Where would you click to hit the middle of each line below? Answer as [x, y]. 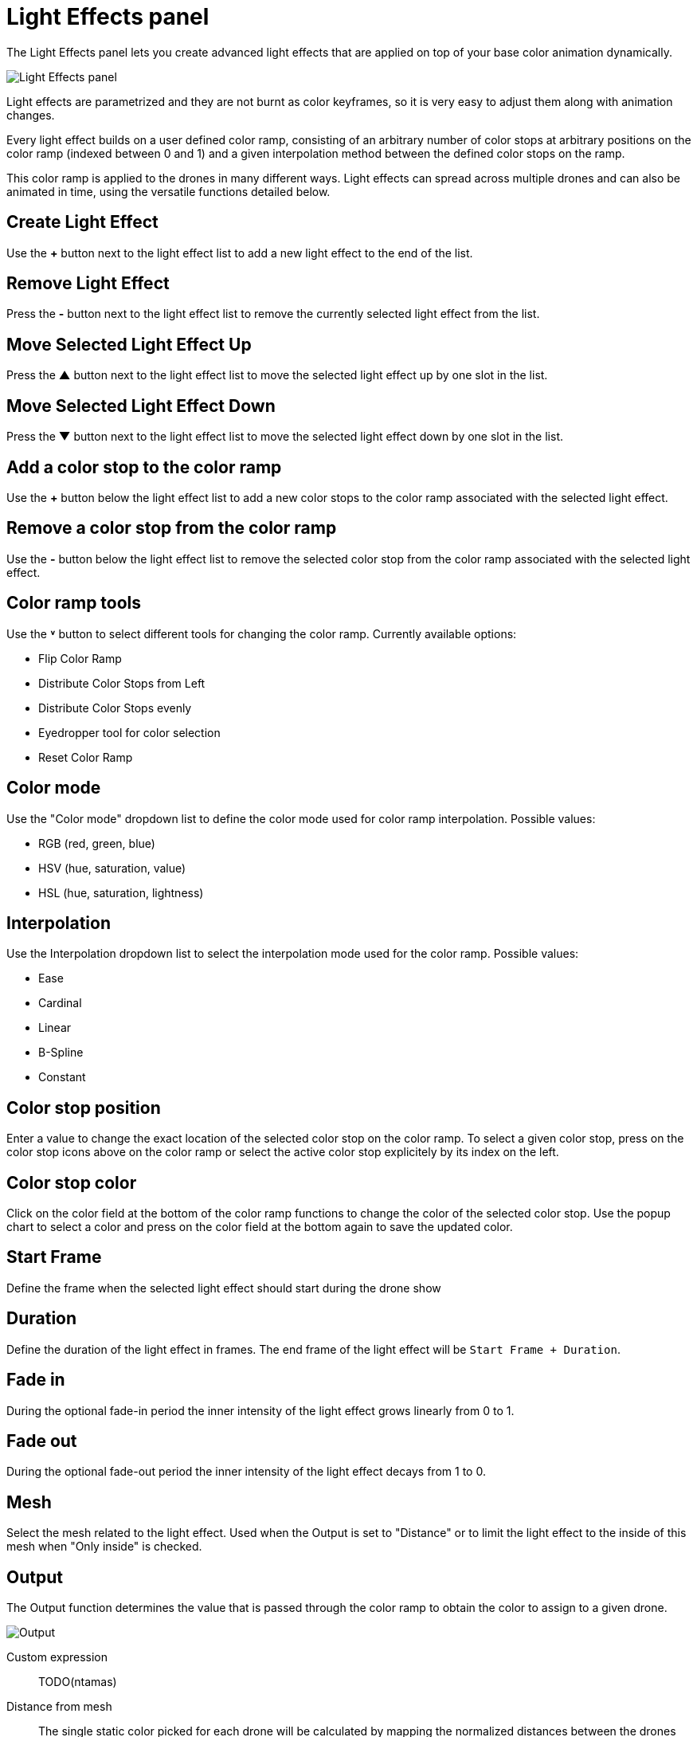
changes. [31, 115]
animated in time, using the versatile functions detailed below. [168, 191]
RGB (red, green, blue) [97, 843]
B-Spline [61, 1053]
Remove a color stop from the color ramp [172, 528]
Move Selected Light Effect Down [141, 406]
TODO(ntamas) [78, 1682]
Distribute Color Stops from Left [122, 683]
